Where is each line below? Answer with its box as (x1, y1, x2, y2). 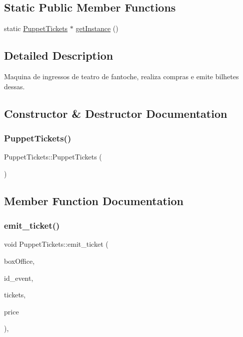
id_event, (4, 272, 33, 283)
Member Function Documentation (4, 193, 184, 208)
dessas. (4, 81, 25, 91)
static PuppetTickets (4, 23, 68, 34)
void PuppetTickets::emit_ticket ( (4, 239, 108, 249)
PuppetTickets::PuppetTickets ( (4, 151, 102, 162)
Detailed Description (4, 48, 113, 63)
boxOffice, (4, 255, 35, 266)
